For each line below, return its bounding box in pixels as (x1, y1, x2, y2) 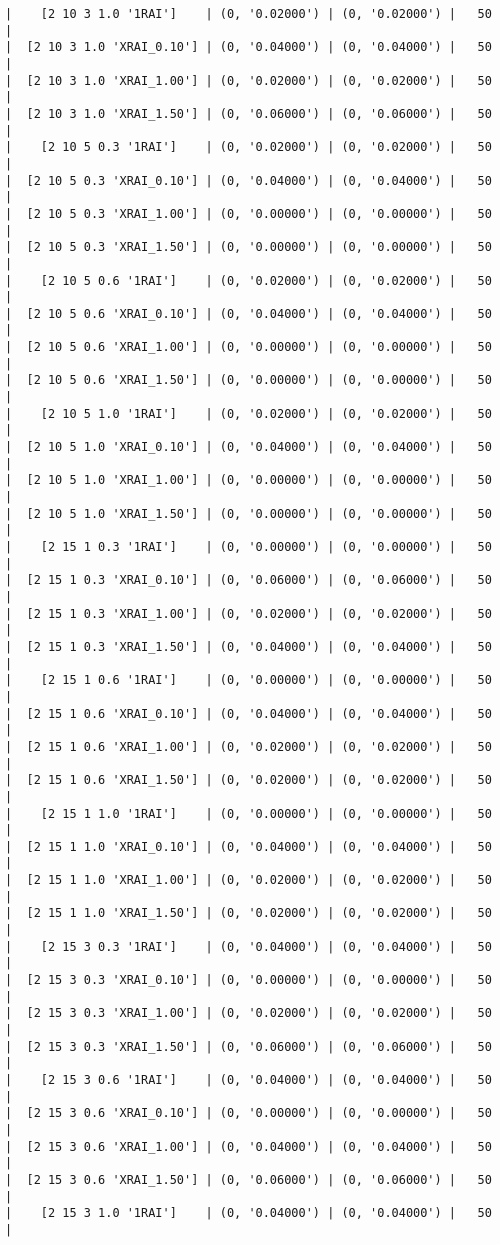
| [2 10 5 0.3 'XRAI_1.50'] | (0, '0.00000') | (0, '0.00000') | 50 (5, 240, 492, 255)
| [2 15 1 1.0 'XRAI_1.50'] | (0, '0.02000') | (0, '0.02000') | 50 (5, 906, 492, 921)
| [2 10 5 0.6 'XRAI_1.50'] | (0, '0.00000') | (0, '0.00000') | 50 (5, 373, 492, 388)
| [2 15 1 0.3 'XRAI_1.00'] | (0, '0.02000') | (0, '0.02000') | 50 (5, 606, 492, 621)
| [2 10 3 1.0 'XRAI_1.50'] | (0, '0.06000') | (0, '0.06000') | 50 (5, 106, 492, 121)
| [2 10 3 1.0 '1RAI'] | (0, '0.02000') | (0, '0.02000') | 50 (5, 7, 492, 21)
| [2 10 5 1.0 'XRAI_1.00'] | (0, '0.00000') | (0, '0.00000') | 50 (5, 473, 492, 488)
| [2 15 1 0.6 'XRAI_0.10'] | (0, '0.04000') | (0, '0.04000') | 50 (5, 706, 492, 721)
